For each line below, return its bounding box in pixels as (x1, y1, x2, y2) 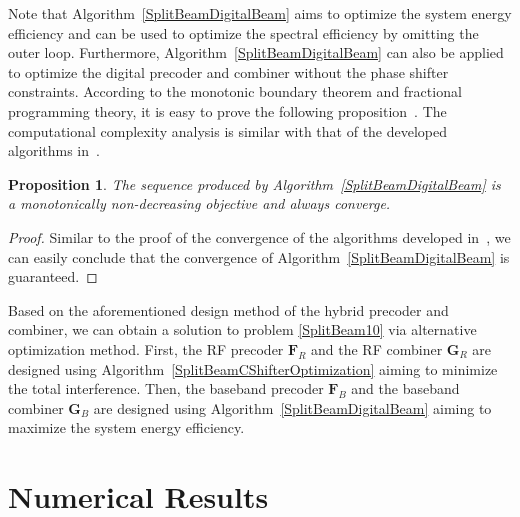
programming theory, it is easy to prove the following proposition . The (8, 100, 447, 121)
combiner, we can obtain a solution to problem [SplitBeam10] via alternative (8, 319, 477, 340)
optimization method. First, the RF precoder (8, 338, 284, 359)
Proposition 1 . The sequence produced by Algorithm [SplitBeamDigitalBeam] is (8, 173, 501, 194)
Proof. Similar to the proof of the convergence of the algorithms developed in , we (8, 226, 511, 247)
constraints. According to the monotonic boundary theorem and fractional (8, 81, 462, 102)
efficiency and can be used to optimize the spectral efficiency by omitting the (8, 22, 479, 43)
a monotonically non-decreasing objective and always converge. (8, 193, 391, 214)
